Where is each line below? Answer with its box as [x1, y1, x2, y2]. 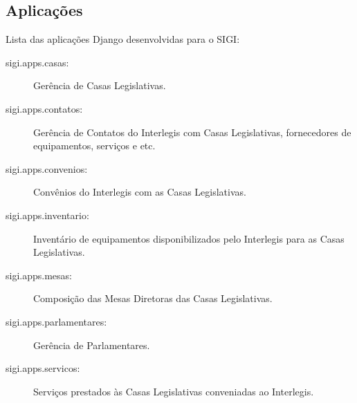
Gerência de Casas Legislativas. [33, 78, 166, 93]
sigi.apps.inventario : [6, 207, 89, 222]
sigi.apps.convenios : [6, 161, 88, 176]
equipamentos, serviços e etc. [33, 138, 156, 153]
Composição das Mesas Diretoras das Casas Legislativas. [33, 291, 273, 306]
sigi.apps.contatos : [6, 101, 83, 115]
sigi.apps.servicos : [6, 361, 80, 375]
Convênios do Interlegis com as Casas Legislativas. [33, 185, 246, 199]
